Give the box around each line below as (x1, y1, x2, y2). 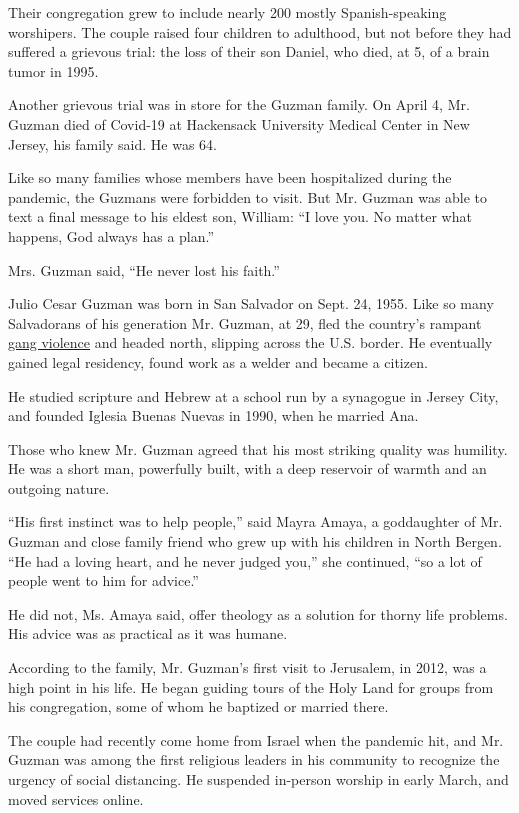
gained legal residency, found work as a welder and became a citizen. (8, 351, 428, 372)
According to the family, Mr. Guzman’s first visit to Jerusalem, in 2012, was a (8, 657, 487, 678)
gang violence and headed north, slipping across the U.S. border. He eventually (8, 332, 493, 353)
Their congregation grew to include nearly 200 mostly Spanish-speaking (8, 2, 447, 22)
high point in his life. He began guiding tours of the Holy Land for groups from (8, 676, 494, 697)
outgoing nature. (8, 477, 110, 498)
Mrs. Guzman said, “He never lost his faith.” (8, 259, 280, 280)
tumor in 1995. (8, 60, 99, 81)
